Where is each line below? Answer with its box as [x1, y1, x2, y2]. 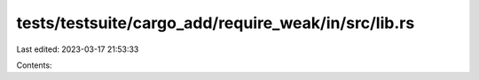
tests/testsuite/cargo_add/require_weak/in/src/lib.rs [16, 13, 415, 33]
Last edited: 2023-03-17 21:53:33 [16, 44, 139, 55]
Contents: [16, 60, 52, 70]
